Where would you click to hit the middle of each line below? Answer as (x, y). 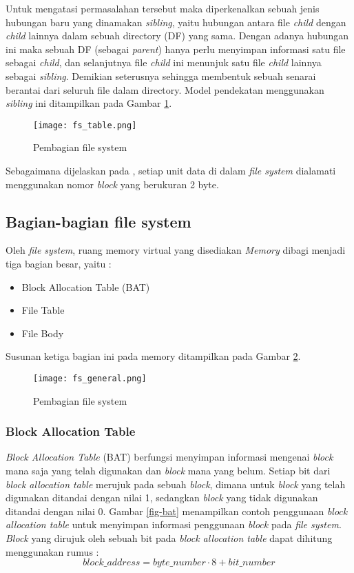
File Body (43, 333)
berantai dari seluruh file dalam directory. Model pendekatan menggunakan (165, 89)
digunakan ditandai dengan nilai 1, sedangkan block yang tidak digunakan (162, 497)
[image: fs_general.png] (90, 378)
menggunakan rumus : (52, 551)
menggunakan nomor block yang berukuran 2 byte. (112, 184)
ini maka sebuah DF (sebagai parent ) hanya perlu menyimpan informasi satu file (176, 49)
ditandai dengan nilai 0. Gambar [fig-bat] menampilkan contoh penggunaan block (177, 511)
